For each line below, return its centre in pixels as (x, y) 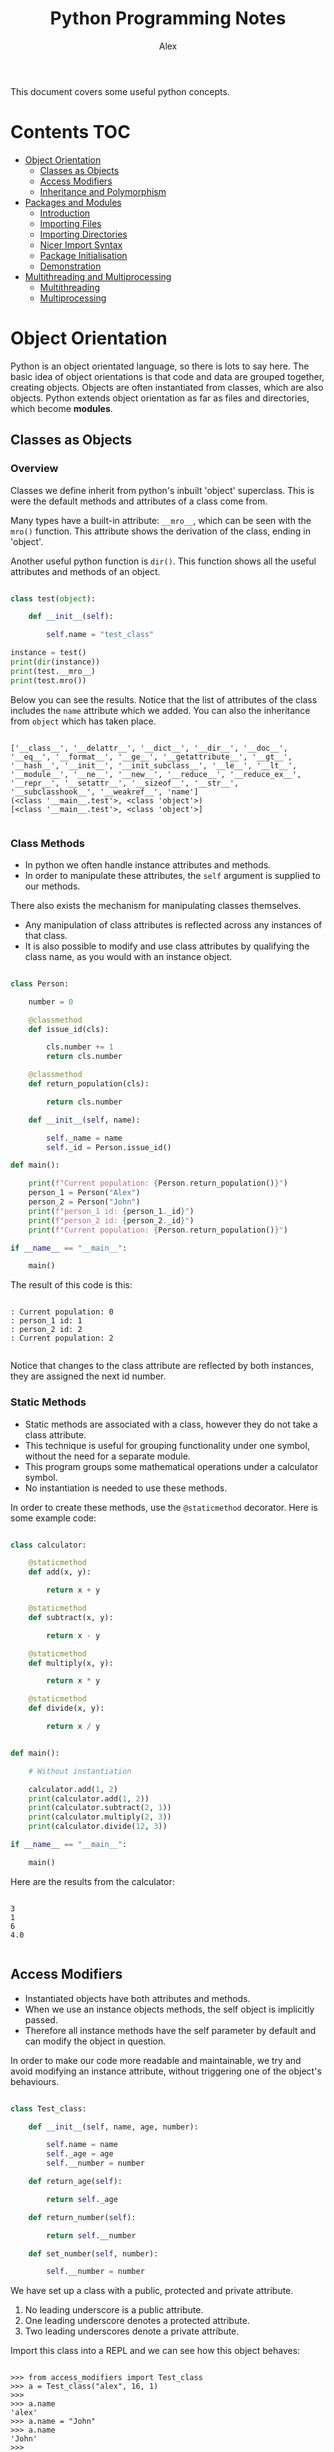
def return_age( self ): (75, 2182)
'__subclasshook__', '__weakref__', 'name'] (104, 792)
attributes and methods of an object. (85, 571)
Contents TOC (70, 132)
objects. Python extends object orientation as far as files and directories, (160, 398)
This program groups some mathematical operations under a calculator (171, 1466)
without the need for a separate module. (107, 1456)
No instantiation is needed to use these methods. (126, 1488)
